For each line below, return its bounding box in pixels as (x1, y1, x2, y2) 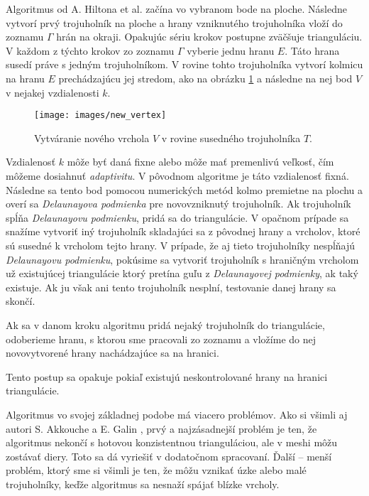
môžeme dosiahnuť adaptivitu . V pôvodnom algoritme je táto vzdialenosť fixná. (6, 168, 349, 183)
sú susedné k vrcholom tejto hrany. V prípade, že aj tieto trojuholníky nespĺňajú (6, 237, 356, 252)
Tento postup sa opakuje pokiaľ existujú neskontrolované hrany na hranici (6, 369, 328, 384)
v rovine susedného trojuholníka (161, 130, 301, 145)
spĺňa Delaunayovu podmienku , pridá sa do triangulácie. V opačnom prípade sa (6, 210, 349, 225)
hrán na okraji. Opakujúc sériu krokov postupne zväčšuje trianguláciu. (56, 29, 363, 44)
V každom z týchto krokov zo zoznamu (6, 43, 175, 58)
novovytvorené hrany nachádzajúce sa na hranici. (6, 345, 219, 360)
